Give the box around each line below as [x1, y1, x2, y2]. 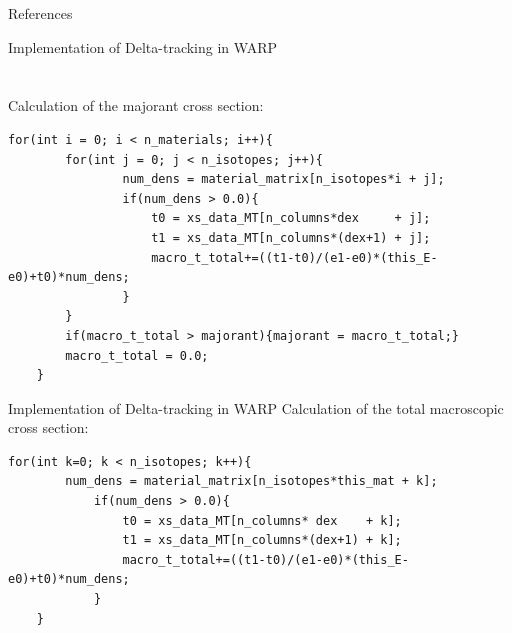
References [8, 3, 73, 23]
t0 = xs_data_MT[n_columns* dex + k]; [122, 513, 402, 528]
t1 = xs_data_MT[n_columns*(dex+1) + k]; [122, 533, 402, 548]
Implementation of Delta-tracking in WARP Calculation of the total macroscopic [8, 397, 504, 418]
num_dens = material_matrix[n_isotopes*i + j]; [122, 172, 445, 187]
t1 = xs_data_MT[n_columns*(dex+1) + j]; [151, 230, 431, 245]
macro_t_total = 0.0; [65, 348, 209, 363]
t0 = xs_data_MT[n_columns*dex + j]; [151, 211, 431, 226]
